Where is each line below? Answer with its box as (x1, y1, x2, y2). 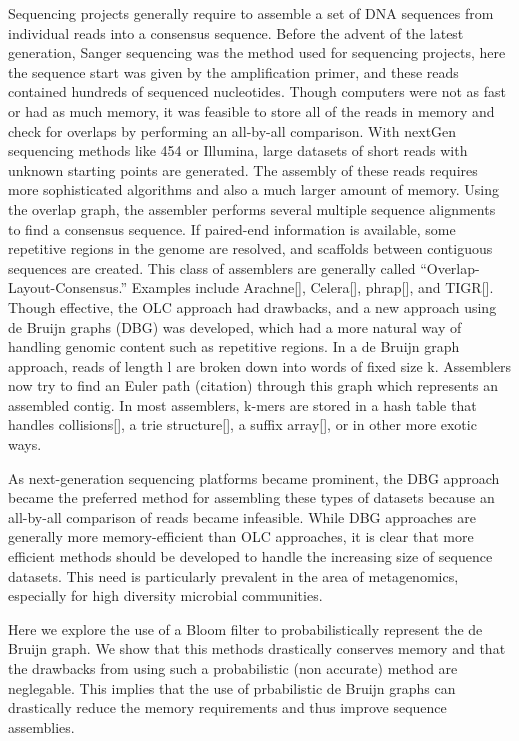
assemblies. (8, 716, 75, 737)
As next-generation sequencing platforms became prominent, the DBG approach (8, 467, 500, 488)
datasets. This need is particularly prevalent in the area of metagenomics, (8, 565, 459, 586)
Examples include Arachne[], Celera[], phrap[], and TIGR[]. (131, 277, 494, 298)
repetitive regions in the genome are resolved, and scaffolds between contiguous (8, 238, 493, 259)
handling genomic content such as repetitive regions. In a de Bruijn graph (8, 336, 460, 357)
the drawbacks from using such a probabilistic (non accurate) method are (8, 658, 458, 678)
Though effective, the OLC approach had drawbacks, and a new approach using (8, 296, 497, 317)
